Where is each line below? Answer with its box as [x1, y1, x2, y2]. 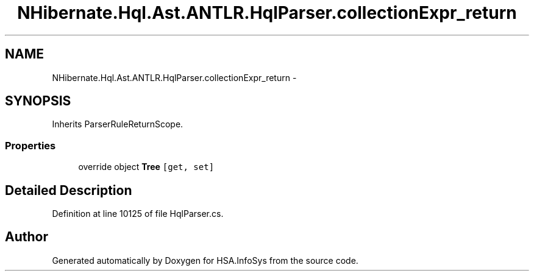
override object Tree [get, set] [78, 161, 215, 172]
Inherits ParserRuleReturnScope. [52, 119, 183, 130]
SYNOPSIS [5, 93, 71, 109]
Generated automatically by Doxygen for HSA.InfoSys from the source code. [52, 255, 358, 266]
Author [5, 229, 48, 245]
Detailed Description [5, 182, 132, 198]
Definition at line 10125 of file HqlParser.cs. [52, 208, 224, 219]
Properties [5, 139, 56, 152]
